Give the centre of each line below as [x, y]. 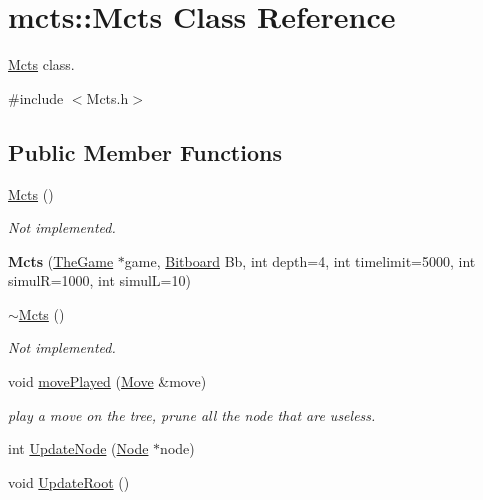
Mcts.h [107, 97]
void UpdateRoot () [69, 481]
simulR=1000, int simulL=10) [99, 280]
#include [36, 97]
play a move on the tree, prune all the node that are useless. [192, 414]
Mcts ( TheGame [61, 260]
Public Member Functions [145, 151]
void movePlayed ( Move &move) [107, 381]
